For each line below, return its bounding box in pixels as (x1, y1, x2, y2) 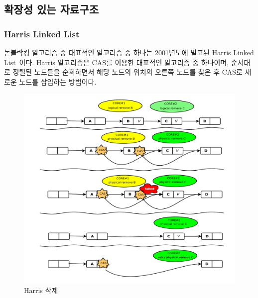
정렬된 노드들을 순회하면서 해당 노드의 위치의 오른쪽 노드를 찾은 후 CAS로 (12, 67, 243, 77)
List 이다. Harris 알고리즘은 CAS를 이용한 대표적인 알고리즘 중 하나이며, (4, 57, 229, 67)
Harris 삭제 (24, 285, 58, 295)
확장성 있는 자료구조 (4, 1, 99, 17)
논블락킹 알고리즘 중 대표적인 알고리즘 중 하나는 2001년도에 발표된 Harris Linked (4, 47, 254, 57)
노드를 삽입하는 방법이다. (19, 76, 97, 87)
